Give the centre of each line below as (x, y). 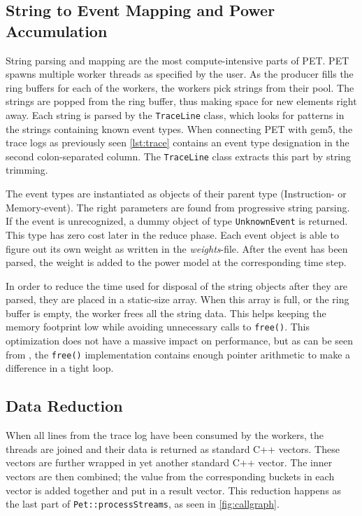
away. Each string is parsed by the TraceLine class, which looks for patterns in (175, 114)
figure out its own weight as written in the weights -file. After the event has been (177, 248)
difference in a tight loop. (60, 368)
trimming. (27, 170)
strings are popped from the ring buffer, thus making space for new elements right (181, 101)
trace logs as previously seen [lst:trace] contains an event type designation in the (178, 142)
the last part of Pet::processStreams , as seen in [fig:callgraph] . (143, 504)
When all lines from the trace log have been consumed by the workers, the (165, 435)
